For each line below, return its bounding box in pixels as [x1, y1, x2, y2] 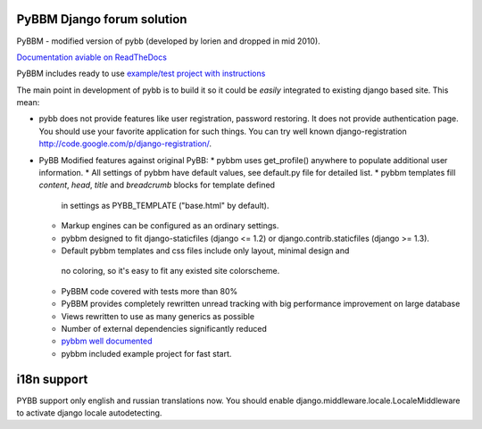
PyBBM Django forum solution [16, 12, 187, 27]
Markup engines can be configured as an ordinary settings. [61, 220, 279, 231]
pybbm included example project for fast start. [61, 348, 232, 359]
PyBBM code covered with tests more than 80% [61, 285, 238, 296]
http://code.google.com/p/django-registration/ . [38, 138, 212, 149]
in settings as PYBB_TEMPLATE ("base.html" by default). [61, 200, 270, 210]
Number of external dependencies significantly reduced [61, 323, 267, 334]
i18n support [16, 371, 88, 387]
